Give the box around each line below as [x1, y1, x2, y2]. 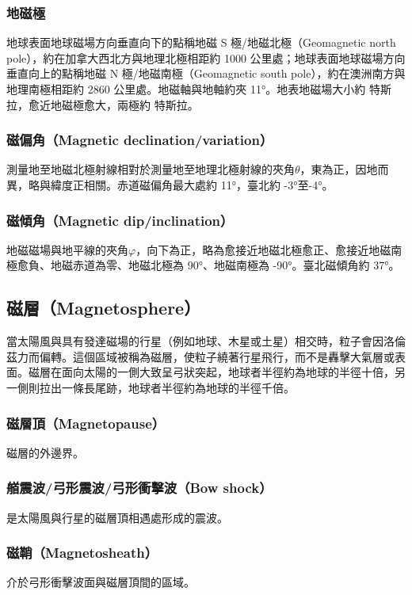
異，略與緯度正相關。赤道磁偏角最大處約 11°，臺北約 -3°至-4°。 [6, 177, 334, 193]
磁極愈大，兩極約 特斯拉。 [61, 96, 199, 113]
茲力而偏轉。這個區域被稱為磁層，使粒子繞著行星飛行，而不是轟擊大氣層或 [6, 348, 395, 364]
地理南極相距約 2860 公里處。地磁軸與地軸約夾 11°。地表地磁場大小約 [6, 81, 366, 97]
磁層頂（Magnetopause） [6, 413, 166, 433]
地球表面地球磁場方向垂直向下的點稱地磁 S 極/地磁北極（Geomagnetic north [6, 34, 396, 51]
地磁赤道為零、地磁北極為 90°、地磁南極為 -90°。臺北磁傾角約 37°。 [50, 257, 400, 273]
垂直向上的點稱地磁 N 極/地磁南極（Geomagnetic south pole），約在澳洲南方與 [6, 65, 406, 82]
